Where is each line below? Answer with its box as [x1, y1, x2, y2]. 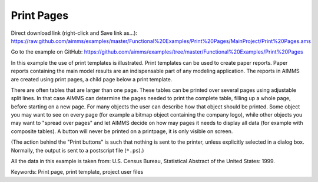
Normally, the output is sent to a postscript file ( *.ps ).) [11, 147, 144, 154]
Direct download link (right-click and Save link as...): [11, 29, 138, 37]
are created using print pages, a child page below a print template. [11, 75, 173, 82]
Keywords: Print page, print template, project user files [11, 168, 144, 176]
